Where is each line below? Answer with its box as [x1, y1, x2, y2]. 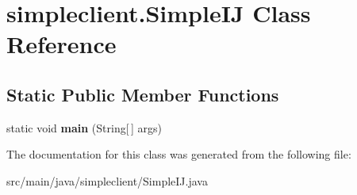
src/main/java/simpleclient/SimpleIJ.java [6, 172, 208, 189]
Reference [6, 28, 117, 60]
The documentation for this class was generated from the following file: [6, 146, 351, 162]
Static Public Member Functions [6, 82, 279, 106]
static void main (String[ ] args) [6, 119, 162, 136]
